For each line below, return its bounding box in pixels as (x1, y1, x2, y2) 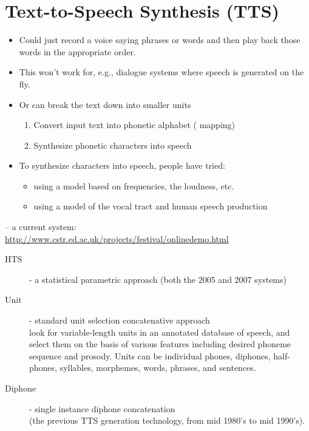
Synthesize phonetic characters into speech (33, 138, 192, 151)
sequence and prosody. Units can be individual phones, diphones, (29, 349, 271, 362)
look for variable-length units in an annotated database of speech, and (29, 325, 290, 338)
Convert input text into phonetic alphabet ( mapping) (33, 118, 236, 131)
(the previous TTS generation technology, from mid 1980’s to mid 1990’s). (29, 414, 305, 427)
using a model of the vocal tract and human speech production (33, 200, 268, 212)
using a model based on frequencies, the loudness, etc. (33, 179, 234, 192)
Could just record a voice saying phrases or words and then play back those (19, 33, 301, 46)
